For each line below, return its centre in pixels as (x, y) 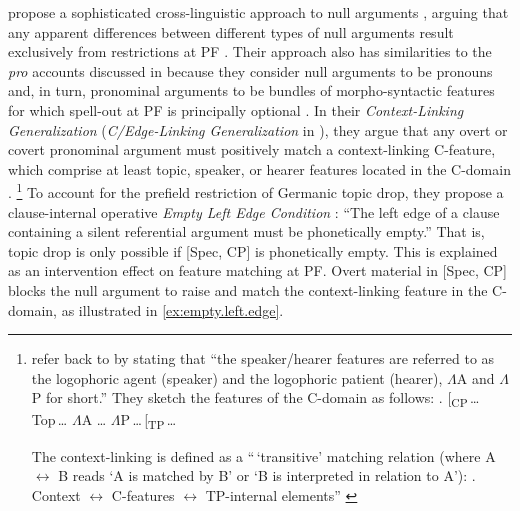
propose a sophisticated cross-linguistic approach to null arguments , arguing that (258, 12)
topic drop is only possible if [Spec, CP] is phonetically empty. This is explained (253, 250)
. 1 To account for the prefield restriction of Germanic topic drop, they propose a (256, 190)
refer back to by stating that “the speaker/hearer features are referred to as (263, 358)
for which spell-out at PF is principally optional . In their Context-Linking (236, 109)
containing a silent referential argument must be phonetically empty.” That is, (246, 231)
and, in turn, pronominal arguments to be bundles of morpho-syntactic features (251, 90)
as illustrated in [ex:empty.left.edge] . (172, 309)
